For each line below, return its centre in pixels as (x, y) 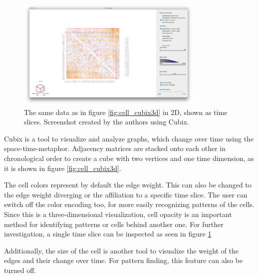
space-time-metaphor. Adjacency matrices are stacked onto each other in (115, 148)
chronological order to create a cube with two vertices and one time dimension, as (129, 158)
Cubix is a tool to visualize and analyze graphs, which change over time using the (129, 138)
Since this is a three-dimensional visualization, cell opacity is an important (118, 214)
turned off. (20, 270)
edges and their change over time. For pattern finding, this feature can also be (124, 260)
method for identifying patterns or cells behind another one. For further (114, 224)
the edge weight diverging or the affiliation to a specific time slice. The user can (126, 194)
